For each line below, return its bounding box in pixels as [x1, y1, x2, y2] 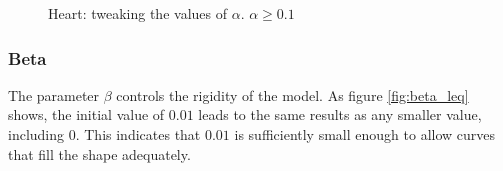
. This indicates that [75, 124, 201, 144]
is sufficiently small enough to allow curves [234, 124, 496, 144]
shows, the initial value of [8, 104, 165, 125]
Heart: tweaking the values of [48, 3, 227, 23]
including [8, 124, 65, 144]
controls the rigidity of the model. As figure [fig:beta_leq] [116, 84, 469, 105]
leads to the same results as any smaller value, [198, 104, 482, 125]
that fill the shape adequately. [8, 143, 191, 164]
